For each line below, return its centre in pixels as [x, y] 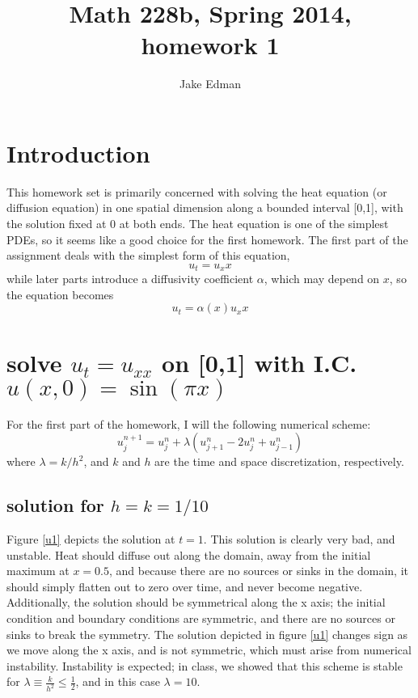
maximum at [38, 571]
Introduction [78, 152]
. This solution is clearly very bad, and [299, 538]
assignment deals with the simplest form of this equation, [148, 255]
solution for [55, 505]
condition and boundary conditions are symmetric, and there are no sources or [201, 618]
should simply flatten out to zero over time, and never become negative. [185, 586]
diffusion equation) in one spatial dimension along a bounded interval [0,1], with [205, 207]
